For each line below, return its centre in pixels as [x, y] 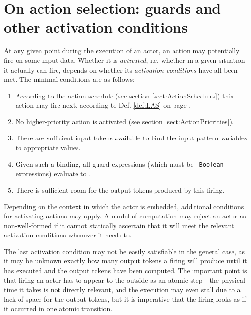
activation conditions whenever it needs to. [68, 235]
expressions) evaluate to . [53, 173]
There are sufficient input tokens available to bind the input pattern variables [131, 138]
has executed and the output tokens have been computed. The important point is [125, 270]
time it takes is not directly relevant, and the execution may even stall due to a [122, 289]
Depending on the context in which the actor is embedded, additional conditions [124, 206]
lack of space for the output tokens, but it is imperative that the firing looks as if [125, 299]
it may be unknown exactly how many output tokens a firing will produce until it [125, 261]
